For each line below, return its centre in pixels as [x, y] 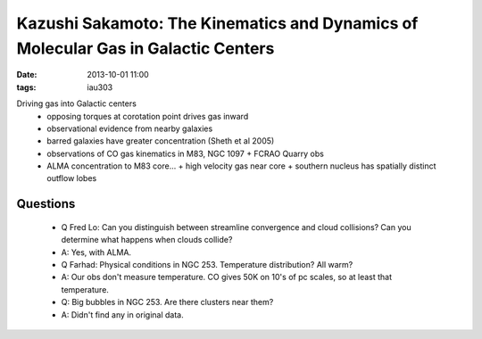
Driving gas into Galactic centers [77, 103]
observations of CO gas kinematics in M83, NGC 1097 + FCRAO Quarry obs [186, 153]
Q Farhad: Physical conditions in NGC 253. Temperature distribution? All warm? [207, 265]
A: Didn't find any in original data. [122, 314]
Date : [27, 75]
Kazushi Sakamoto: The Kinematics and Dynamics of [217, 23]
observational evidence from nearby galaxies [130, 128]
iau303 [100, 87]
